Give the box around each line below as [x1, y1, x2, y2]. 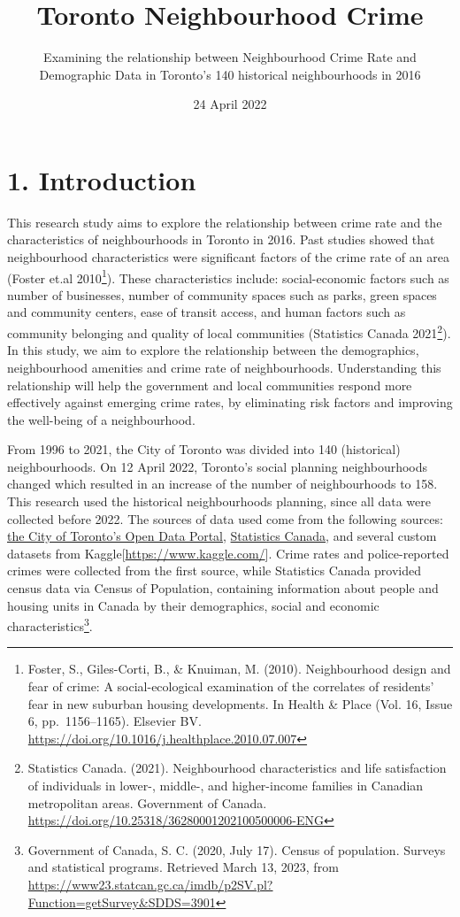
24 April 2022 [193, 95, 267, 113]
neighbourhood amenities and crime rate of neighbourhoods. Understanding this [7, 358, 441, 376]
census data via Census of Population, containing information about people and [7, 579, 439, 597]
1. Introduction [7, 161, 196, 197]
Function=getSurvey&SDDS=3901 [27, 892, 216, 911]
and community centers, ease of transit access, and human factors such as [7, 303, 406, 321]
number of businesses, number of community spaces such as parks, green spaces [7, 285, 437, 304]
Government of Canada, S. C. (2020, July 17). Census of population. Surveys [27, 840, 446, 859]
